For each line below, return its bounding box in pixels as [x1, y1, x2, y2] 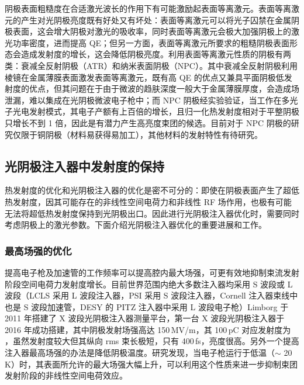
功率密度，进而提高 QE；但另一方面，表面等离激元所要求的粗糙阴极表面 [12, 36, 290, 48]
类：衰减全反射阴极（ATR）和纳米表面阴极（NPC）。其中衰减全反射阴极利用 [5, 59, 298, 71]
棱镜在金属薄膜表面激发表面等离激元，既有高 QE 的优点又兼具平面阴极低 [5, 71, 284, 83]
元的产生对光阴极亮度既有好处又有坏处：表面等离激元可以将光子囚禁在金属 [5, 13, 291, 26]
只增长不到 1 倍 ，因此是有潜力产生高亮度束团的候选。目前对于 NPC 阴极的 [5, 116, 291, 129]
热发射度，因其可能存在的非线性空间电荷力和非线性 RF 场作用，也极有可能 [5, 195, 292, 207]
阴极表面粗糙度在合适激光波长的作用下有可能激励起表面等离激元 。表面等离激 [5, 2, 299, 14]
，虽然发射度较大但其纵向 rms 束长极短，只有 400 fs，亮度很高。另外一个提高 [5, 335, 299, 347]
